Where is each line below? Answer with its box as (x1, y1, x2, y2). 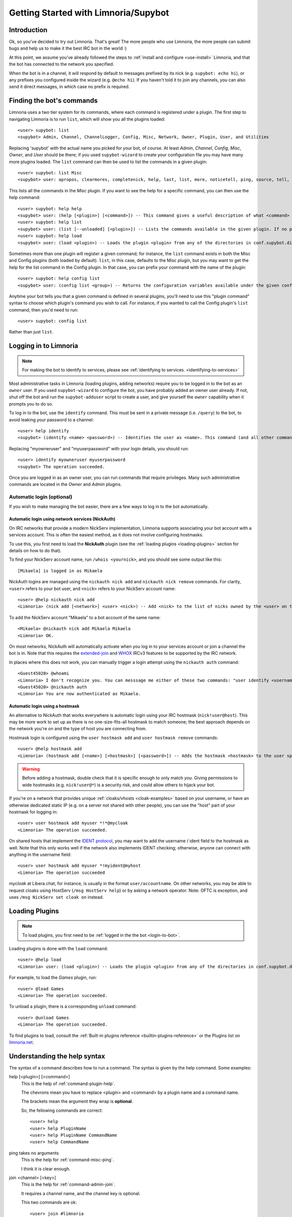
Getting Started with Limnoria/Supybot (9, 7, 169, 18)
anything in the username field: (9, 851, 72, 857)
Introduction (9, 26, 48, 34)
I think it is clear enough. (21, 1166, 71, 1172)
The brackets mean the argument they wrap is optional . (21, 1098, 133, 1105)
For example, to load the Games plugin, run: (9, 975, 97, 980)
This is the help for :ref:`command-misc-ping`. (21, 1157, 114, 1163)
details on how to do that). (9, 548, 62, 553)
